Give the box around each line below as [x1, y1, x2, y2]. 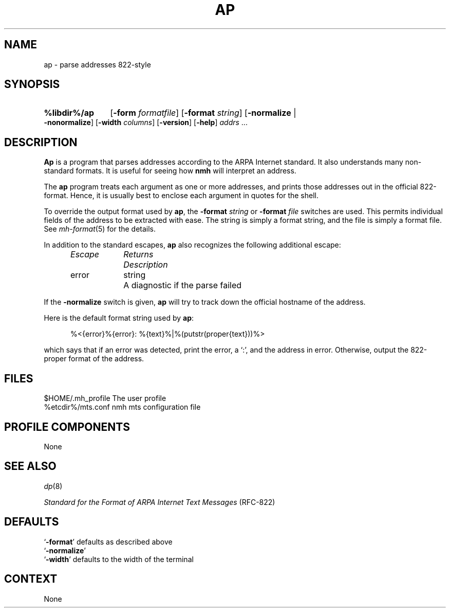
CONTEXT [4, 572, 58, 586]
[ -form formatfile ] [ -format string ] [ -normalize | [110, 108, 296, 118]
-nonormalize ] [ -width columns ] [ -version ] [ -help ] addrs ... [44, 118, 248, 127]
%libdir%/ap [44, 108, 95, 118]
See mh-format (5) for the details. [44, 224, 156, 234]
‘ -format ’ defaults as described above [44, 537, 173, 546]
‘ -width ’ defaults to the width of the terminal [44, 554, 194, 564]
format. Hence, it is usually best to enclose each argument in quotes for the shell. [44, 191, 319, 200]
